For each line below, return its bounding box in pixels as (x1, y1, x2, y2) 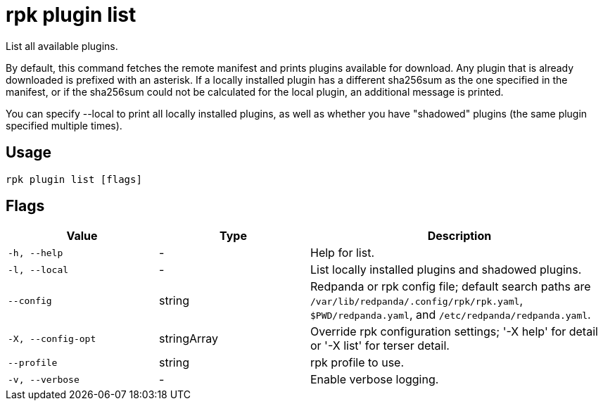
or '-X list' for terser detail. (310, 338, 450, 353)
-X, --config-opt (8, 333, 96, 344)
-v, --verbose (8, 374, 80, 385)
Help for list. (310, 246, 374, 260)
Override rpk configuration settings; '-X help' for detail (310, 324, 598, 339)
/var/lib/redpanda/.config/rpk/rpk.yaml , (310, 293, 523, 308)
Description (427, 229, 492, 243)
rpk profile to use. (310, 355, 405, 370)
